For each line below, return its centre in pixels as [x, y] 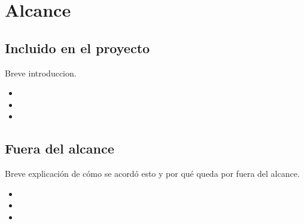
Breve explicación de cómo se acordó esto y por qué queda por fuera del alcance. [152, 174]
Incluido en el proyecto [77, 47]
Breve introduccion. [41, 73]
